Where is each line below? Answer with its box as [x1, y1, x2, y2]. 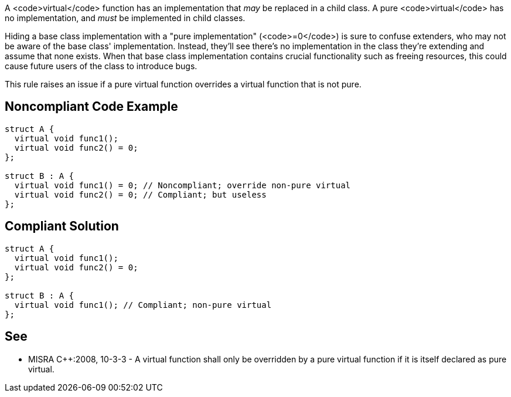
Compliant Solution [5, 219, 119, 234]
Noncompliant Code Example [5, 99, 178, 114]
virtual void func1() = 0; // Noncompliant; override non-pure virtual [14, 180, 351, 190]
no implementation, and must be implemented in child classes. [5, 13, 246, 23]
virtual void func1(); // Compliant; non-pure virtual [14, 300, 272, 310]
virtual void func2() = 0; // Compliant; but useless [14, 189, 267, 199]
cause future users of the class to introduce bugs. [5, 61, 197, 71]
